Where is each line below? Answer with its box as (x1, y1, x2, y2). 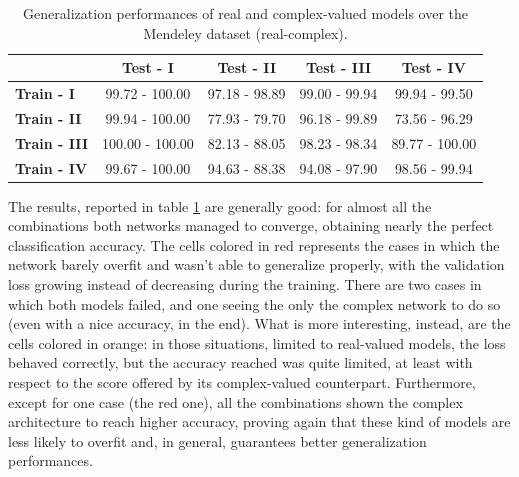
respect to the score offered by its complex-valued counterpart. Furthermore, (8, 372, 476, 392)
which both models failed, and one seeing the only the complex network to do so (8, 293, 501, 314)
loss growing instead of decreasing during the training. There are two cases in (8, 274, 482, 295)
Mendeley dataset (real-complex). (143, 22, 348, 43)
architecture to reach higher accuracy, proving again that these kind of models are (8, 411, 511, 432)
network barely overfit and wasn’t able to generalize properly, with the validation (8, 254, 505, 275)
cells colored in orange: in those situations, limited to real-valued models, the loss (8, 332, 506, 353)
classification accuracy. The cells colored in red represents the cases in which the (8, 234, 500, 255)
